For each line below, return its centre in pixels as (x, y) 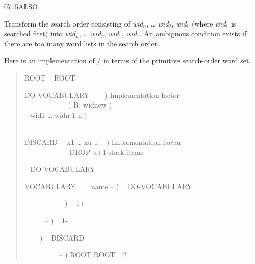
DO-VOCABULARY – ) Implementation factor (102, 95)
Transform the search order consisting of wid (74, 23)
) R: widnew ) (90, 105)
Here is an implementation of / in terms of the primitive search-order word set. (128, 60)
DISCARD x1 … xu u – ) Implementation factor (103, 141)
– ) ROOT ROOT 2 (93, 255)
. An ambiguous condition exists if (193, 33)
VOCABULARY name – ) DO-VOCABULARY (108, 186)
